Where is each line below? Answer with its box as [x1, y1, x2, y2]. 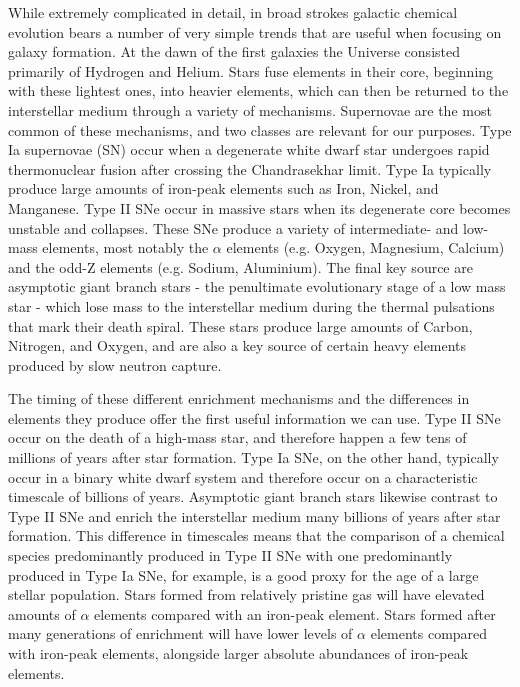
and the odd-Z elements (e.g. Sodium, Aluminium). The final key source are [8, 256, 473, 277]
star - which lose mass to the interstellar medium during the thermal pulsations [8, 295, 495, 316]
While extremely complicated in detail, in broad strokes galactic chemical [8, 2, 458, 22]
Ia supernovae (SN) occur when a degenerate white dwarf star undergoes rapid [8, 139, 490, 160]
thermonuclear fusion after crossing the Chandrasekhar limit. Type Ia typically [8, 158, 492, 179]
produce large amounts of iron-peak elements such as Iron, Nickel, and [8, 178, 439, 199]
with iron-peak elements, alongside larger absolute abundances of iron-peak [8, 643, 469, 663]
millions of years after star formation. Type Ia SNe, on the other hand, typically [8, 447, 499, 468]
